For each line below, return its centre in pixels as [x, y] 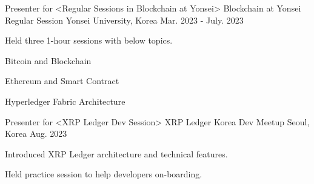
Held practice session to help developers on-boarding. [104, 174]
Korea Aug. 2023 [36, 133]
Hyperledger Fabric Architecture [65, 101]
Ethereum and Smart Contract [62, 81]
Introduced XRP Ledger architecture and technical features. [116, 153]
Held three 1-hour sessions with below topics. [89, 40]
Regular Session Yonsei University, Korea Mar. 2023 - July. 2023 [124, 20]
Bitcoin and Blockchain [48, 60]
